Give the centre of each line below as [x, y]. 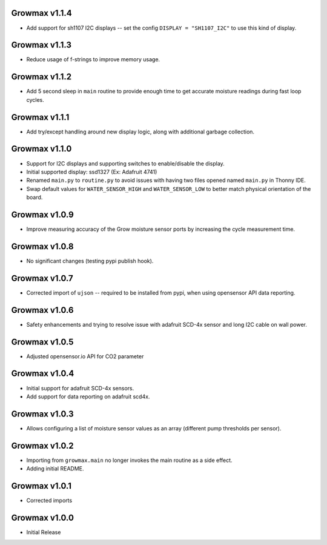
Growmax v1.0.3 [42, 414]
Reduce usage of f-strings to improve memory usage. [93, 59]
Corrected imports [49, 501]
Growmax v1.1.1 [40, 117]
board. [35, 198]
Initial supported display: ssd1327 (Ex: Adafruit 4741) [92, 172]
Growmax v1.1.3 [41, 45]
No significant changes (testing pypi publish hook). [90, 261]
